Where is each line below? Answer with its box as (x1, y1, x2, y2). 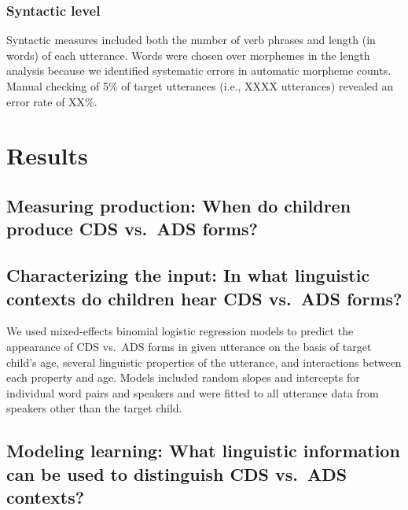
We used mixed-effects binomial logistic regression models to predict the (6, 323, 354, 339)
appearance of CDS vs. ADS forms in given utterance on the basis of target (6, 338, 372, 354)
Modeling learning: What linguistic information (6, 438, 400, 463)
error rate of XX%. (6, 93, 97, 109)
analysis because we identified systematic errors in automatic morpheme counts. (6, 62, 391, 79)
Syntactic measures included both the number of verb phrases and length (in (6, 31, 376, 48)
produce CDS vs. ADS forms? (6, 216, 258, 241)
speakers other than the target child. (6, 400, 182, 416)
